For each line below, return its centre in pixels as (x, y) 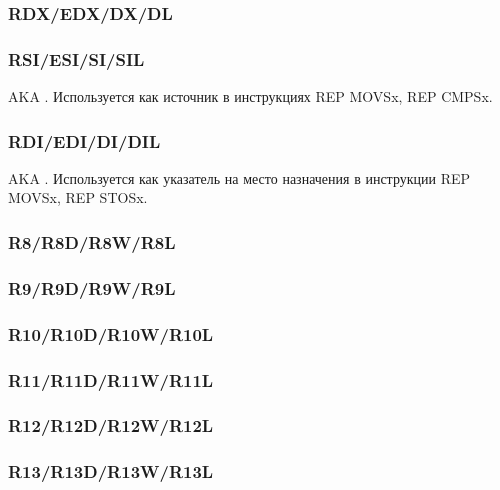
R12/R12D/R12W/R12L (111, 425)
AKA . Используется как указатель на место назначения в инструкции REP (239, 177)
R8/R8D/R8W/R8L (92, 241)
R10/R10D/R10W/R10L (111, 333)
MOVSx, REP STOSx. (78, 197)
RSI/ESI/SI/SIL (76, 58)
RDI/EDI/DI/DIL (84, 140)
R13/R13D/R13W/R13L (111, 471)
